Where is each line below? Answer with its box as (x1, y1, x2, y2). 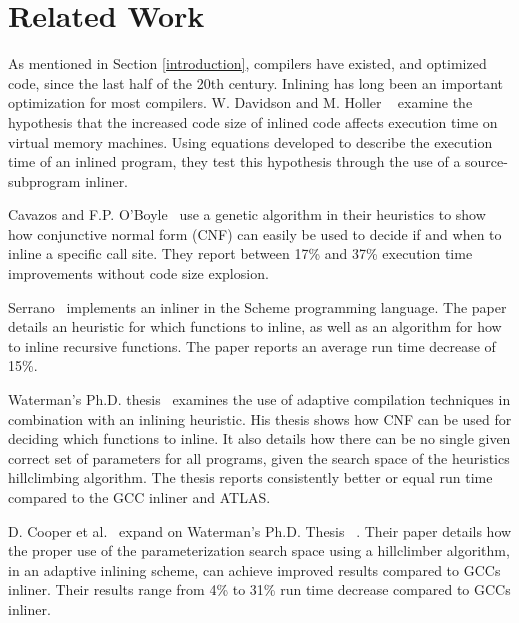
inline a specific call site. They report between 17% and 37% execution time (8, 243, 473, 264)
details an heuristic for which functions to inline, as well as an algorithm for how (8, 316, 502, 337)
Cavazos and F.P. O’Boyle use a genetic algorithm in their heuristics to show (8, 204, 486, 225)
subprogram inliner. (8, 170, 129, 191)
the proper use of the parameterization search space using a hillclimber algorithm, (8, 540, 510, 561)
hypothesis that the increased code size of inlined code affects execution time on (8, 111, 498, 132)
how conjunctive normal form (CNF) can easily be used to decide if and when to (8, 223, 502, 244)
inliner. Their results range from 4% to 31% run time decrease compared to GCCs (8, 579, 511, 600)
